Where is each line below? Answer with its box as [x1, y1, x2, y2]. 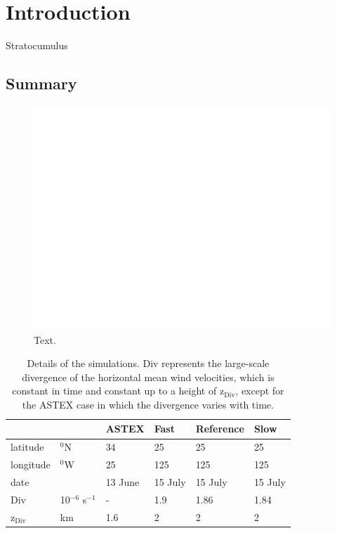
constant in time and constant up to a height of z [12, 383, 225, 398]
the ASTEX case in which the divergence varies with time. [22, 397, 274, 411]
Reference [195, 421, 244, 436]
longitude [11, 457, 51, 472]
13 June [105, 475, 140, 489]
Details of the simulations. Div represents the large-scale [27, 356, 270, 371]
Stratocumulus [6, 38, 68, 53]
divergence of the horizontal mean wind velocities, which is [22, 369, 275, 384]
